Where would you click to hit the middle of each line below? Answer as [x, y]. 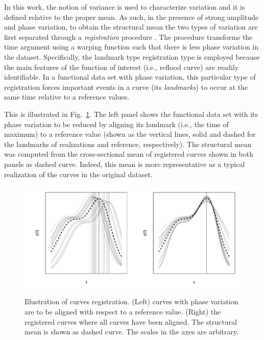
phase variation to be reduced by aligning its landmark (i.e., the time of [116, 124]
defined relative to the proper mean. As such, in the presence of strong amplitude [131, 17]
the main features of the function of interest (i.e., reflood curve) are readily [122, 67]
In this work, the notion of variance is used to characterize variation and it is [125, 7]
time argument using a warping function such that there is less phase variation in [131, 47]
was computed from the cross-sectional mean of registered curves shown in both [129, 154]
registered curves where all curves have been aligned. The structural [131, 321]
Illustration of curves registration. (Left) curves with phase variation [131, 301]
